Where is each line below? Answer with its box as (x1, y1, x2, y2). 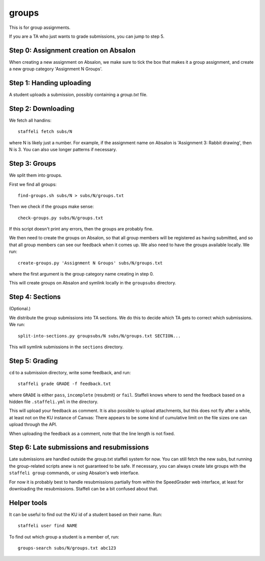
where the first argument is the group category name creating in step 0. (9, 271, 154, 277)
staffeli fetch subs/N (18, 129, 73, 134)
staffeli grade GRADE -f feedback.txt (18, 381, 111, 387)
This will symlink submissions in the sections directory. (9, 344, 124, 350)
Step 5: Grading (9, 357, 58, 365)
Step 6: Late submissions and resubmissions (9, 443, 149, 452)
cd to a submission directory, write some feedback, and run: (9, 369, 131, 375)
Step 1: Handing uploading (9, 79, 91, 87)
